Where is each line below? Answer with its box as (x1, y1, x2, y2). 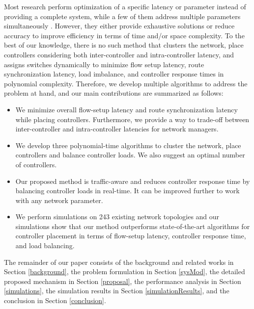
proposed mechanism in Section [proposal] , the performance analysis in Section (4, 276, 241, 286)
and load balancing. (15, 240, 75, 251)
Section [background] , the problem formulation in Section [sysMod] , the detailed (4, 266, 245, 277)
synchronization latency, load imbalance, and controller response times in (4, 69, 224, 79)
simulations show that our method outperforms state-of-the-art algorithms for (15, 221, 250, 231)
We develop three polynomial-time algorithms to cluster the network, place (15, 140, 241, 150)
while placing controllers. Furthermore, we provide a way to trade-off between (15, 114, 250, 124)
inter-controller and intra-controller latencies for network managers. (15, 124, 219, 134)
